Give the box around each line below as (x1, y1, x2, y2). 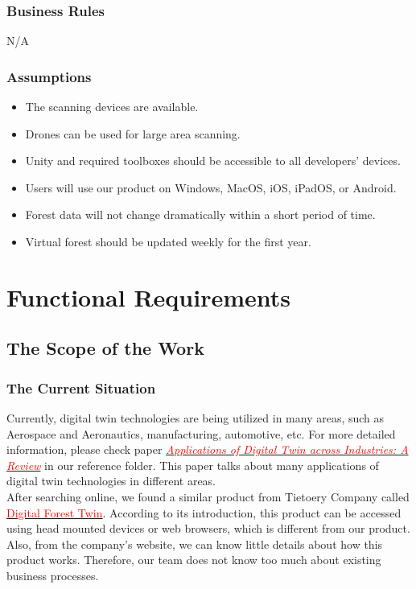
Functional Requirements (6, 280, 290, 313)
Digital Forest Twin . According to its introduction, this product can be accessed (6, 504, 402, 521)
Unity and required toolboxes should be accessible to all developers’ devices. (25, 152, 401, 169)
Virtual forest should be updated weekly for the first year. (25, 233, 311, 249)
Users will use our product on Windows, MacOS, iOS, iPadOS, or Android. (25, 179, 397, 196)
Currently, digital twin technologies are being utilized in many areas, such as (6, 409, 385, 426)
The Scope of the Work (6, 336, 204, 360)
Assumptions (6, 66, 92, 86)
